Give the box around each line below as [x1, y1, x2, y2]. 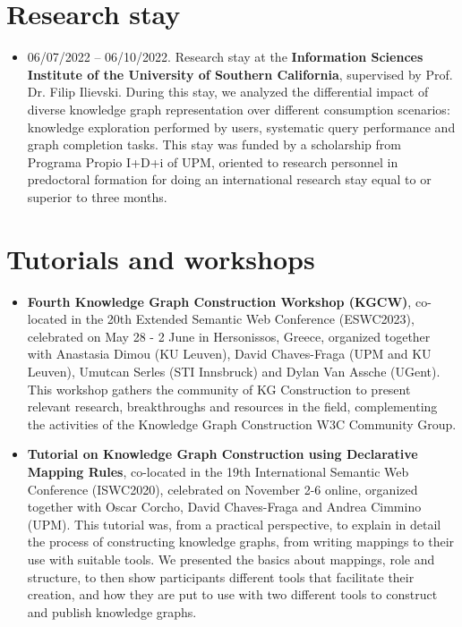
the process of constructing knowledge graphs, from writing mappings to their [27, 532, 455, 551]
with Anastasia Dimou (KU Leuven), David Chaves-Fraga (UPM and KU [27, 344, 432, 363]
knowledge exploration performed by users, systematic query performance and [27, 117, 456, 136]
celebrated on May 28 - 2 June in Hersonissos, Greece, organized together [27, 326, 431, 345]
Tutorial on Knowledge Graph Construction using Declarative [27, 445, 418, 463]
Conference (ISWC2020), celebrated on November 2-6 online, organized [27, 479, 418, 498]
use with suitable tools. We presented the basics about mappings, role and [27, 549, 435, 568]
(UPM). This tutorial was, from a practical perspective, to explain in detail [27, 514, 441, 533]
